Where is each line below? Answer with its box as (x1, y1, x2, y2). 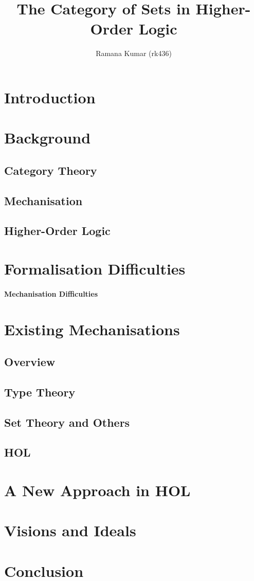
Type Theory (4, 384, 76, 400)
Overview (4, 354, 56, 370)
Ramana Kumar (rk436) (96, 48, 172, 59)
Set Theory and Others (4, 414, 130, 430)
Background (4, 127, 91, 148)
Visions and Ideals (4, 520, 136, 541)
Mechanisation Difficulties (4, 288, 98, 299)
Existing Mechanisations (4, 318, 180, 339)
